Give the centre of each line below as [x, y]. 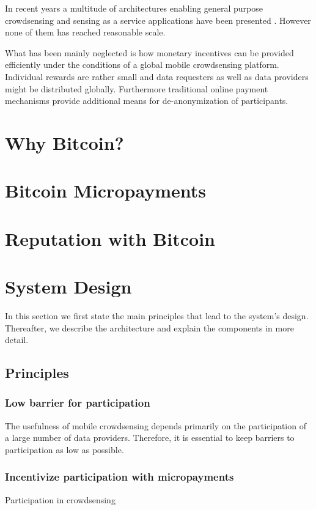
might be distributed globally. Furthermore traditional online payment [137, 88]
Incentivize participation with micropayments [119, 477]
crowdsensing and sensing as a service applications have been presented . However [158, 20]
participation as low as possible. [64, 449]
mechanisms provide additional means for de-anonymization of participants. [147, 101]
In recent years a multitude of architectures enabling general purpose [134, 8]
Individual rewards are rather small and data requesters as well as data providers [157, 76]
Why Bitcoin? [64, 142]
